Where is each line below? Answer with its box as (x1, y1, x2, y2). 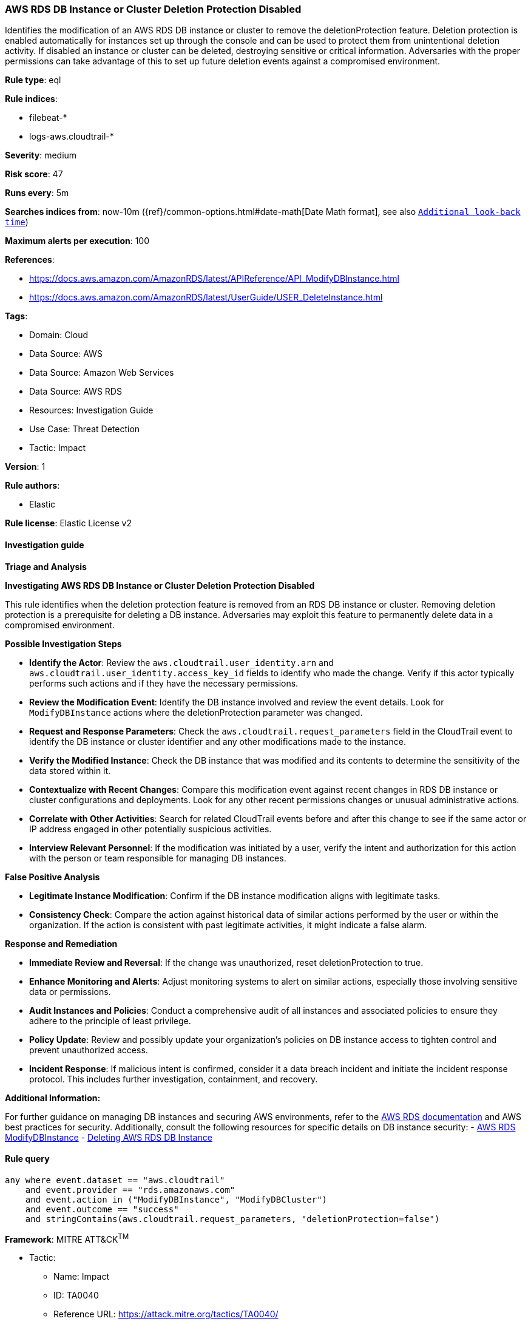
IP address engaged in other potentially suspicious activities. (29, 823, 272, 834)
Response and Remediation (5, 938, 118, 949)
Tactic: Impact (29, 443, 86, 453)
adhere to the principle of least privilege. (29, 1015, 191, 1026)
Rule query (5, 1153, 50, 1164)
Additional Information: (5, 1092, 101, 1103)
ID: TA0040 (53, 1290, 99, 1301)
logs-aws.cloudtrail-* (29, 131, 114, 142)
